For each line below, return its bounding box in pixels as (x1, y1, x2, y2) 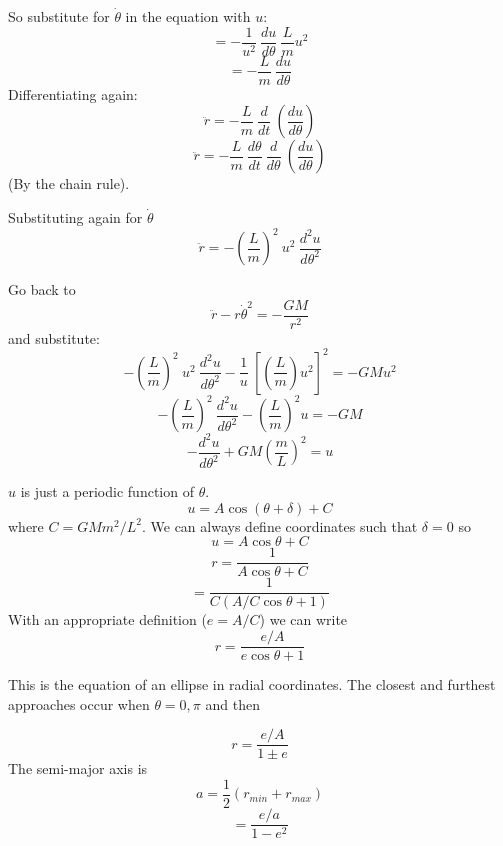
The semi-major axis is (8, 758, 148, 779)
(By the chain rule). (8, 173, 130, 194)
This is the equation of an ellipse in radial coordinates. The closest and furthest (8, 674, 496, 695)
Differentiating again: (8, 83, 138, 104)
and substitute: (8, 327, 100, 348)
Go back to (8, 279, 76, 299)
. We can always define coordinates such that (141, 515, 418, 536)
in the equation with (125, 6, 251, 26)
